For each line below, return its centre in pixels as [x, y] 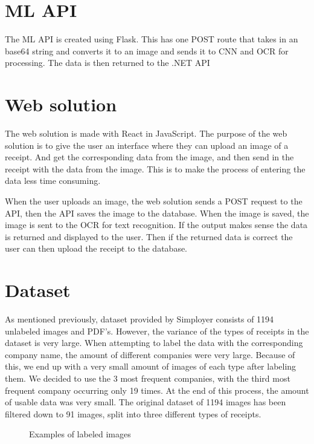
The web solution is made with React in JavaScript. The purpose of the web [146, 133]
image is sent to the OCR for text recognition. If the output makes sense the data [156, 225]
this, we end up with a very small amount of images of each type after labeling [151, 366]
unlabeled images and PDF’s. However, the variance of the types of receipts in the [157, 331]
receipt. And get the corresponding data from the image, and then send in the [149, 157]
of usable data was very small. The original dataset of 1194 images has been [146, 402]
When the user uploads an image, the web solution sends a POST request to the [154, 201]
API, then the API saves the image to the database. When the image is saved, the [157, 213]
